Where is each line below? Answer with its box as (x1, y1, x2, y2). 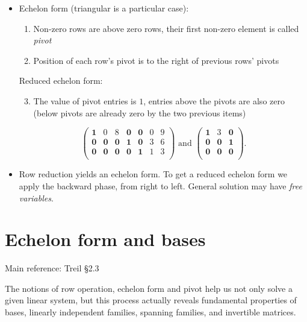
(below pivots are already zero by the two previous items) (33, 106, 246, 119)
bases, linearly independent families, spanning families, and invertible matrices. (5, 306, 296, 318)
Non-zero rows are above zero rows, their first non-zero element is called (33, 22, 299, 34)
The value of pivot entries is (33, 94, 137, 107)
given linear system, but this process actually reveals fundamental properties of (5, 294, 297, 306)
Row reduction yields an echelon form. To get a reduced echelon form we (19, 168, 288, 180)
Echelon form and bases (5, 227, 206, 251)
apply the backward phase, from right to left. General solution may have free (19, 179, 302, 192)
